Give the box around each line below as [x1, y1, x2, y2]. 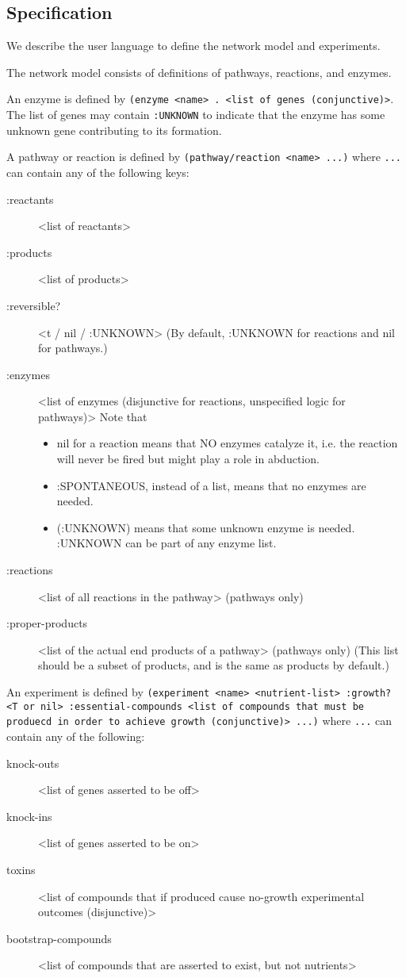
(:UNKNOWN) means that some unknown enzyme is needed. [56, 519, 355, 535]
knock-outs [6, 754, 59, 771]
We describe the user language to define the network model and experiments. [6, 37, 381, 54]
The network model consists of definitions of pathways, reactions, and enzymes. [6, 63, 392, 80]
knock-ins [6, 807, 52, 824]
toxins [6, 861, 36, 877]
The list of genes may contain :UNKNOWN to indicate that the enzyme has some [6, 106, 385, 123]
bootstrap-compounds [6, 930, 112, 946]
